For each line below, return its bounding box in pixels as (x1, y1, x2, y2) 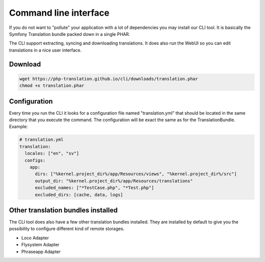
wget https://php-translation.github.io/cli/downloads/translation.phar (19, 76, 198, 81)
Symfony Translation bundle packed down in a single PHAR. (9, 31, 130, 37)
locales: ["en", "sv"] (25, 151, 79, 157)
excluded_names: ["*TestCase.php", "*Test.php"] (35, 185, 154, 191)
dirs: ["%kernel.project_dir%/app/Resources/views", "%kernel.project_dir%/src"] (35, 171, 237, 177)
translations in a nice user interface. (9, 47, 82, 53)
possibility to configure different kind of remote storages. (9, 226, 125, 232)
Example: (9, 124, 28, 130)
